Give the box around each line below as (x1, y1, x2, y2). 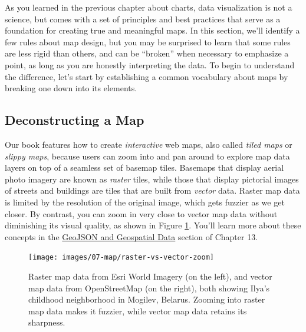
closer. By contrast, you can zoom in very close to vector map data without (5, 207, 278, 220)
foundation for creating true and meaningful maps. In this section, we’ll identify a (5, 24, 300, 36)
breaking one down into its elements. (5, 82, 137, 94)
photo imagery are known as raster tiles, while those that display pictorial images (5, 172, 299, 185)
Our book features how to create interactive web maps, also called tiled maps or (5, 138, 292, 150)
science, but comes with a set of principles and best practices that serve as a (5, 12, 281, 25)
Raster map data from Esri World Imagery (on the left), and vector (28, 270, 272, 282)
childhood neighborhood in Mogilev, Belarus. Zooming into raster (28, 293, 265, 306)
